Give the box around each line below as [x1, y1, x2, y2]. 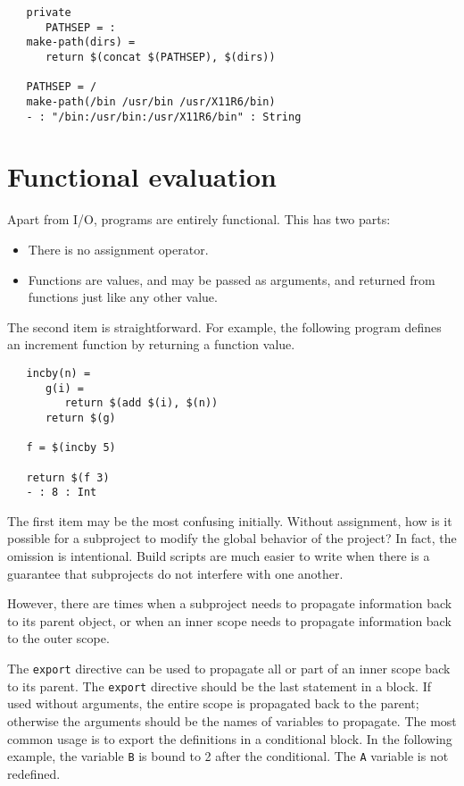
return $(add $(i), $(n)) [64, 397, 219, 410]
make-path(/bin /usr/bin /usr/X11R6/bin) [26, 95, 276, 108]
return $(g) [45, 411, 116, 424]
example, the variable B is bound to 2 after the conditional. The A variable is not [7, 747, 449, 765]
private [26, 6, 71, 19]
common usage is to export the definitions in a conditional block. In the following [7, 729, 452, 748]
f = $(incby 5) [26, 441, 116, 455]
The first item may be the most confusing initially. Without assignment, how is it [7, 511, 452, 530]
